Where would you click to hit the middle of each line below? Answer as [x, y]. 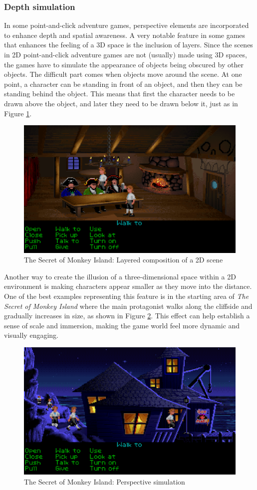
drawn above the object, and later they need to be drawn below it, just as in [121, 103]
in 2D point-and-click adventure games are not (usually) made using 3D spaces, [126, 54]
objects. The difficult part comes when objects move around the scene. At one [123, 74]
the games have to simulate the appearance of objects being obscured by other [124, 64]
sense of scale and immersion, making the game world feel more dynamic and [122, 325]
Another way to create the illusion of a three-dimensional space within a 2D [120, 276]
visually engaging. [31, 335]
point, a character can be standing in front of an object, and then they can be [123, 84]
